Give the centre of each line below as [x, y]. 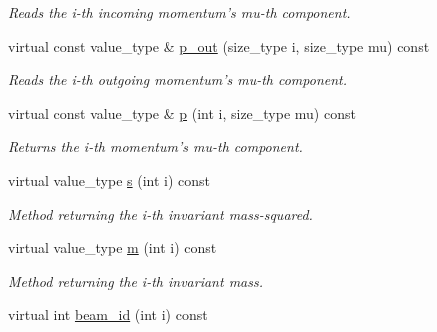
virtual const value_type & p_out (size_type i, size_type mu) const [219, 45]
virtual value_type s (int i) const [109, 179]
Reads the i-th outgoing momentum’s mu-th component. [178, 79]
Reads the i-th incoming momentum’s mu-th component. [179, 12]
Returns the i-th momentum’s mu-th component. [155, 146]
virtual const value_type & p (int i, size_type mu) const [182, 112]
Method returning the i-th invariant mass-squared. [160, 213]
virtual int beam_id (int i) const [108, 314]
